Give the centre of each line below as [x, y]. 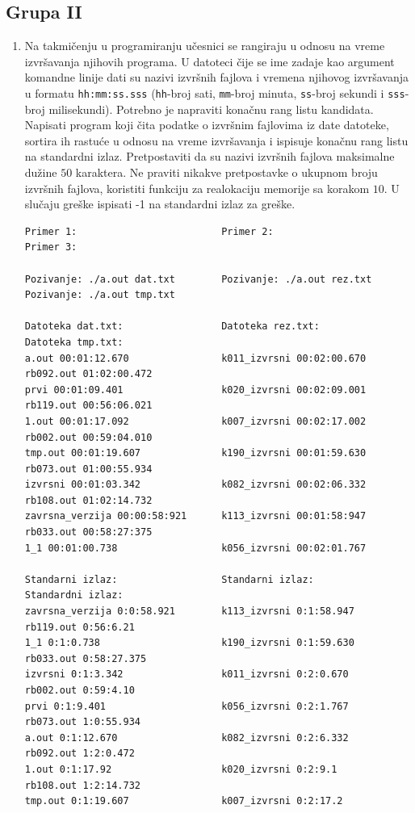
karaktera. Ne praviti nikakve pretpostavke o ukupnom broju [226, 172]
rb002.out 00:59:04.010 [88, 437]
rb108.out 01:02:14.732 [88, 500]
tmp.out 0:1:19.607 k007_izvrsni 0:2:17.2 [184, 801]
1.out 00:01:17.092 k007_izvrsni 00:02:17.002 [195, 421]
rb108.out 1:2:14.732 [82, 785]
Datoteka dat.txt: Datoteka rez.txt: [172, 327]
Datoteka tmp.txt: [74, 342]
